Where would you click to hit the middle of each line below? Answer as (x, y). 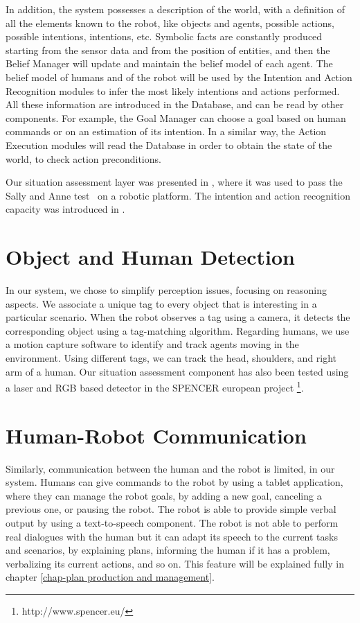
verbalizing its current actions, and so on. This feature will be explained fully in (175, 563)
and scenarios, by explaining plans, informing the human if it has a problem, (168, 550)
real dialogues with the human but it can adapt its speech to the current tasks (172, 536)
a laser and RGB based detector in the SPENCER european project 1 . (155, 386)
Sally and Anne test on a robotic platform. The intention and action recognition (178, 195)
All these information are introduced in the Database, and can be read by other (175, 104)
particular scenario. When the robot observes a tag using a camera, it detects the (178, 317)
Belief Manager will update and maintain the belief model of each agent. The (169, 63)
